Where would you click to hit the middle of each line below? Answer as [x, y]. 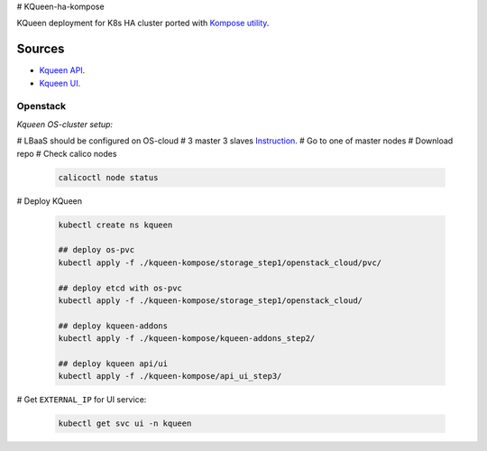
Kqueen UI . [60, 83]
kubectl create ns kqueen [115, 225]
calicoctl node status [108, 177]
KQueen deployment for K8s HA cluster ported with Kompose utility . [143, 23]
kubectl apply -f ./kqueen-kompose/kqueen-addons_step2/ [187, 339]
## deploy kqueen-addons [113, 326]
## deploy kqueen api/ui [113, 364]
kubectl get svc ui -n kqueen [125, 423]
